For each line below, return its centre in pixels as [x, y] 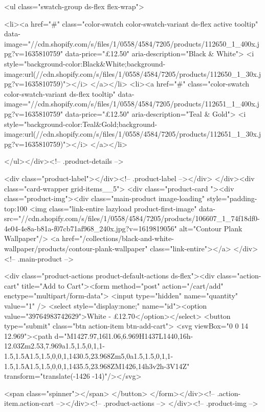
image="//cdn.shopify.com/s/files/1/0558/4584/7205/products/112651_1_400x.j [132, 104]
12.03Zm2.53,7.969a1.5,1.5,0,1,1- [54, 346]
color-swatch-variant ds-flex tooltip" [60, 93]
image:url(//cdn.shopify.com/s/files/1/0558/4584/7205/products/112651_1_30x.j [133, 134]
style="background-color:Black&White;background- [85, 63]
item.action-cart [29, 403]
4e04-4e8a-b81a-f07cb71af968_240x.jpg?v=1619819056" [91, 228]
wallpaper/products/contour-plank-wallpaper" [76, 248]
